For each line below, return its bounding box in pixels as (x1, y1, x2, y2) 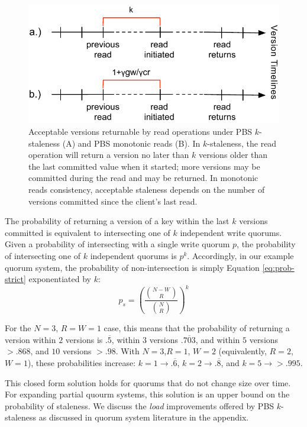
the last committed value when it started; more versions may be (28, 160, 260, 172)
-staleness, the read (207, 137, 277, 149)
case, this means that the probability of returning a (104, 322, 290, 334)
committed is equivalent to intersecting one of (5, 226, 170, 238)
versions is (65, 333, 103, 345)
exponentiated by (28, 273, 91, 285)
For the (5, 322, 31, 334)
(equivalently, (218, 345, 267, 357)
